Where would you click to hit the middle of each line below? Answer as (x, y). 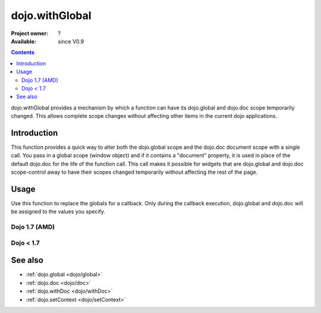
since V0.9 (71, 41)
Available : (24, 41)
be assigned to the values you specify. (58, 212)
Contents (23, 52)
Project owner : (30, 33)
